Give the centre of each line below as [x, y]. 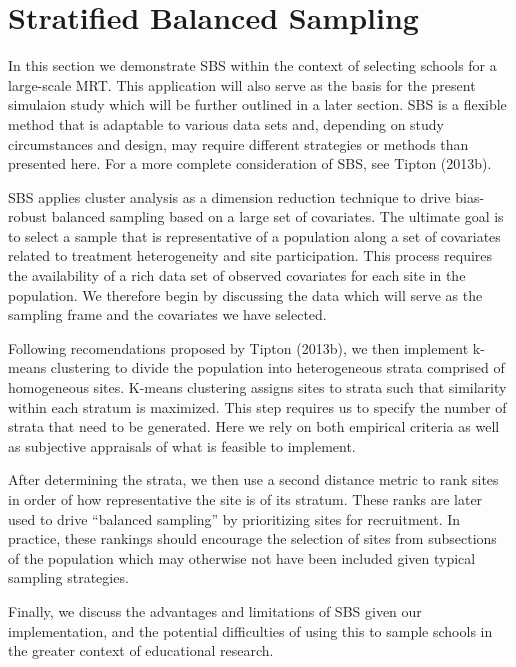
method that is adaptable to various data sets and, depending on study [226, 123]
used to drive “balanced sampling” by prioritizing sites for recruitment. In [234, 518]
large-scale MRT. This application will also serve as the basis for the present [242, 84]
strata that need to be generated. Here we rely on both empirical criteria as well [254, 426]
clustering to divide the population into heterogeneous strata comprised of [277, 367]
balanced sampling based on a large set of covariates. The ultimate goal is [277, 216]
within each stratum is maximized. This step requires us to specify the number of [257, 406]
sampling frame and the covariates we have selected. [167, 314]
